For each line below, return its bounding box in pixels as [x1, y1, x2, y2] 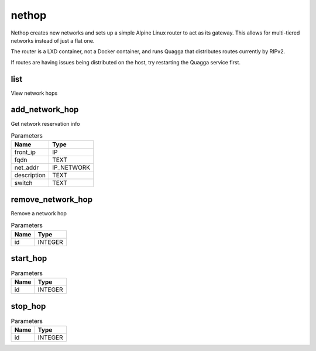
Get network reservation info [11, 120, 80, 127]
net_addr [14, 164, 39, 172]
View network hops [11, 90, 58, 97]
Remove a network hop [11, 209, 67, 216]
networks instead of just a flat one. [11, 37, 95, 44]
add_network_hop [11, 105, 79, 115]
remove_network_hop [11, 194, 93, 204]
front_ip [14, 148, 36, 156]
